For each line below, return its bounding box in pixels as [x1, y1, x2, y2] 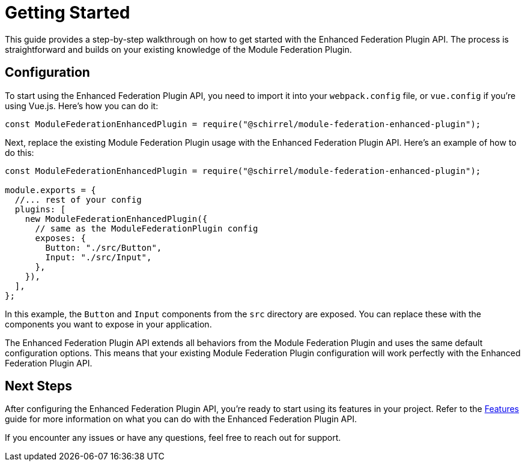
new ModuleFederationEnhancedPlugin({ [25, 214, 208, 224]
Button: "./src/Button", [45, 242, 162, 252]
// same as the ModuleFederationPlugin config [35, 223, 258, 233]
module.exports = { [5, 185, 96, 195]
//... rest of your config [14, 194, 142, 205]
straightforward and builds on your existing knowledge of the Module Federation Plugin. [5, 44, 352, 55]
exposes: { [35, 233, 86, 243]
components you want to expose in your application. [5, 318, 212, 329]
